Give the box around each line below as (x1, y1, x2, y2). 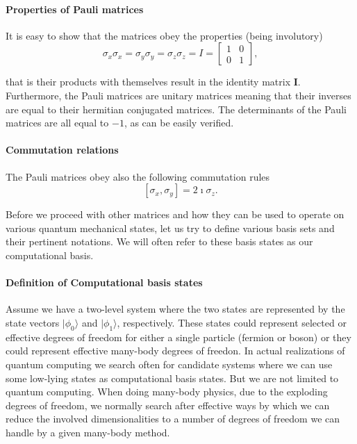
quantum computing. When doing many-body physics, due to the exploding (6, 384, 328, 399)
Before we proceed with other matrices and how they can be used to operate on (6, 207, 344, 222)
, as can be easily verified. (124, 115, 234, 130)
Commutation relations (6, 142, 119, 157)
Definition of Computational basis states (6, 275, 203, 290)
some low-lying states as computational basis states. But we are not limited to (6, 370, 339, 385)
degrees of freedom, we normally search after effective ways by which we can (6, 397, 330, 412)
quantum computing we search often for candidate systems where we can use (6, 356, 333, 371)
